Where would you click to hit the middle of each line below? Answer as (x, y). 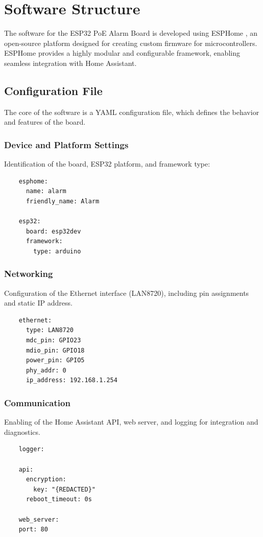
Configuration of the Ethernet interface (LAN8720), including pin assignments (127, 293)
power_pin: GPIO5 (55, 360)
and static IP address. (38, 303)
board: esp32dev (53, 231)
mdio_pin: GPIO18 (55, 350)
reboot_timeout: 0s (59, 499)
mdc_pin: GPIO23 (53, 341)
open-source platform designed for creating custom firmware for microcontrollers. (131, 43)
